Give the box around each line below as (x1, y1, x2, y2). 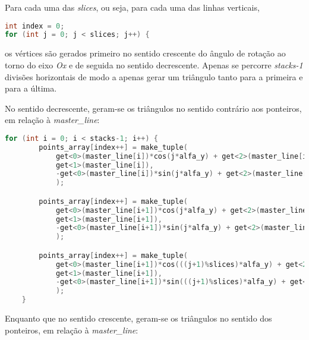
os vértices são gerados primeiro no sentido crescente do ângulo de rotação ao (5, 47, 286, 59)
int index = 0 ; (5, 21, 65, 30)
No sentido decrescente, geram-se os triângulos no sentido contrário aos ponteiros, (5, 102, 302, 114)
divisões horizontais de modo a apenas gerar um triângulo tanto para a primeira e (5, 70, 303, 83)
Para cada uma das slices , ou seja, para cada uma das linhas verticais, (5, 1, 260, 13)
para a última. (5, 82, 57, 95)
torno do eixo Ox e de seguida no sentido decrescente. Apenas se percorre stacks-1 (5, 58, 303, 71)
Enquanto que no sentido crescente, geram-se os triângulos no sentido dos (5, 312, 272, 325)
